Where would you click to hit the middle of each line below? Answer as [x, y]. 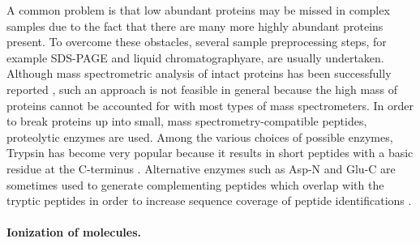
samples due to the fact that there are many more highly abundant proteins [195, 26]
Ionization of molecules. [74, 232]
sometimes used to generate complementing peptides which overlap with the [195, 184]
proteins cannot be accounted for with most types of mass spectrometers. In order [210, 105]
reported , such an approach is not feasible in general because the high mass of [202, 89]
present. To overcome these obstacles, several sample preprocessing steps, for [197, 42]
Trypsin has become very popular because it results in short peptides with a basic [210, 153]
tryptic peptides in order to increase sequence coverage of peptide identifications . [209, 200]
